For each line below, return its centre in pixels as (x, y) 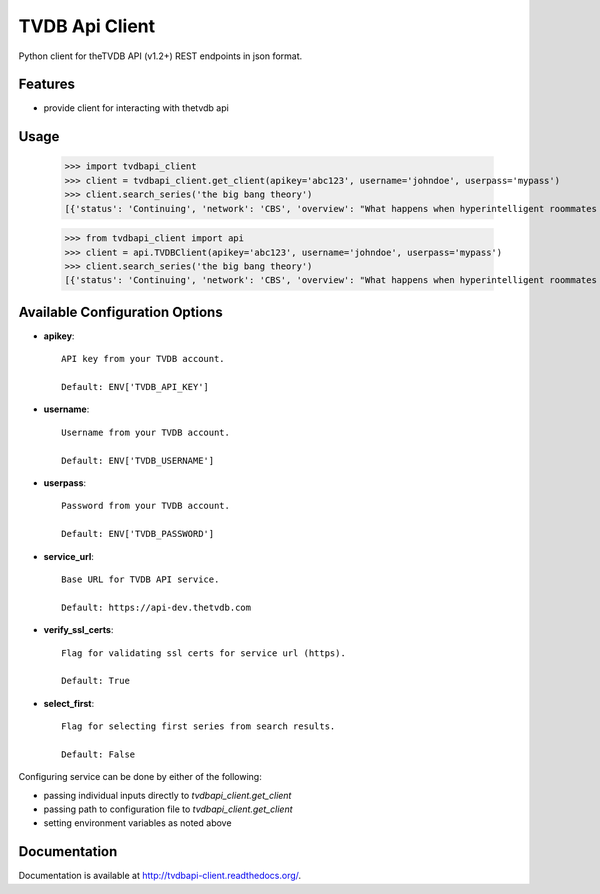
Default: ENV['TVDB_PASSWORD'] (138, 534)
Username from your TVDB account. (145, 432)
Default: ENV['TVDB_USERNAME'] (138, 460)
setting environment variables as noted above (137, 823)
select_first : (69, 703)
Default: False (98, 754)
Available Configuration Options (121, 311)
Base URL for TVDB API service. (140, 579)
